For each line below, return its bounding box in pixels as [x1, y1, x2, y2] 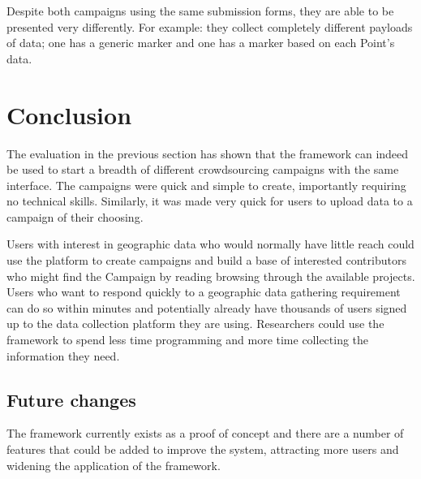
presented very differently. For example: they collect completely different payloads [6, 18, 413, 35]
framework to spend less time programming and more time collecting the [6, 331, 369, 348]
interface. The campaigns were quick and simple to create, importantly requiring [6, 176, 406, 193]
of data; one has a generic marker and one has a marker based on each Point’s [6, 34, 395, 51]
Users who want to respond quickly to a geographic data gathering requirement [6, 283, 401, 300]
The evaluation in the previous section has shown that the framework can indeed [6, 145, 409, 162]
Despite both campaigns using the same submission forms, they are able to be [6, 2, 394, 19]
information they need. [6, 347, 120, 364]
